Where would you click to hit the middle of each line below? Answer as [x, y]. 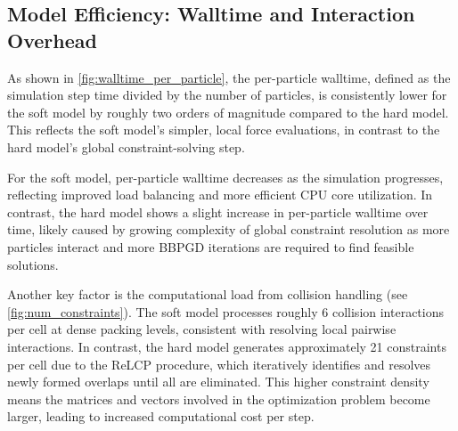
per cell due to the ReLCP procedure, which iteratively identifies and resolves [219, 364]
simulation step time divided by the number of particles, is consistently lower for [227, 95]
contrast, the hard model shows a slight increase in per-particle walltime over [218, 211]
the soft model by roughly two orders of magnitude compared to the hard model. [228, 112]
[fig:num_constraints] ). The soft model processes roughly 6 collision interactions [226, 311]
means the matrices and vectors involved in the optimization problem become [219, 398]
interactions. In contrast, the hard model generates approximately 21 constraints [227, 346]
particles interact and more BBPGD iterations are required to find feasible [211, 246]
